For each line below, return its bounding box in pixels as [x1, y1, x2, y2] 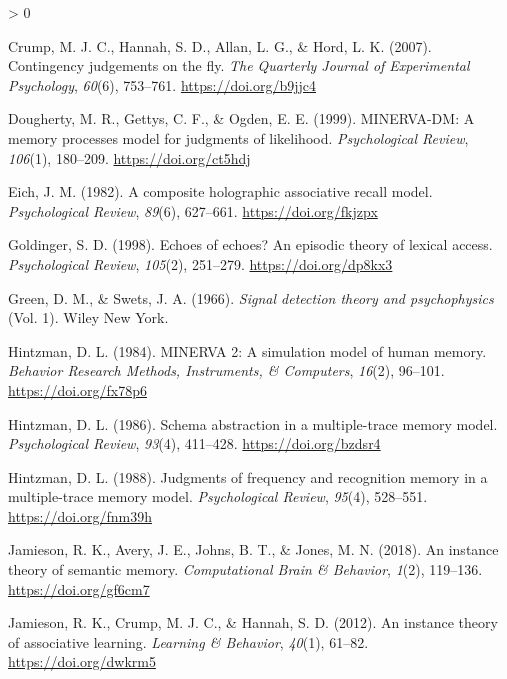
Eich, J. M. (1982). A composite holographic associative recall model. [8, 181, 433, 202]
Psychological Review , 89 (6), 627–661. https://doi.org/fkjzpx [8, 200, 378, 221]
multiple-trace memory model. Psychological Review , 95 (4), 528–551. [8, 486, 428, 507]
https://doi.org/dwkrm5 [8, 651, 156, 672]
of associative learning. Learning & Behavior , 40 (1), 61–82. [8, 631, 369, 652]
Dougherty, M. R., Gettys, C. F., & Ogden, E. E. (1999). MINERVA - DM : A [8, 108, 475, 129]
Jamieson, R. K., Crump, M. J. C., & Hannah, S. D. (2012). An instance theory [8, 612, 498, 633]
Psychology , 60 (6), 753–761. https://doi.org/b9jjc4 [8, 74, 317, 95]
